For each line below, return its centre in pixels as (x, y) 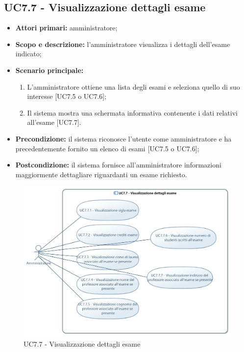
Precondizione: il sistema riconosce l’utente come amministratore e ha (123, 138)
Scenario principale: (49, 70)
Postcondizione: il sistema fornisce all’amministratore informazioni (118, 165)
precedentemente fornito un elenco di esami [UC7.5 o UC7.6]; (107, 148)
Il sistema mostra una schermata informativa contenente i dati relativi (132, 112)
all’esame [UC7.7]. (54, 122)
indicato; (28, 54)
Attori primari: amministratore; (66, 28)
